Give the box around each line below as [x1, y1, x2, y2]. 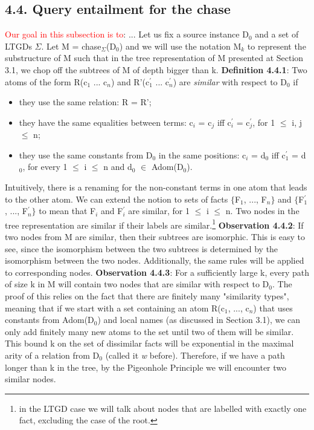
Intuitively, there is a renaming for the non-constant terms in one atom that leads [5, 181, 307, 193]
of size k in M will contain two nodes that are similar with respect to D [5, 278, 269, 290]
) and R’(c [111, 75, 150, 88]
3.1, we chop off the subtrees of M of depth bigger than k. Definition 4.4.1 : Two [5, 63, 307, 76]
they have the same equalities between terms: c [19, 116, 193, 128]
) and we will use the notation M [119, 39, 242, 52]
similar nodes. [5, 373, 56, 385]
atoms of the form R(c [5, 75, 88, 88]
